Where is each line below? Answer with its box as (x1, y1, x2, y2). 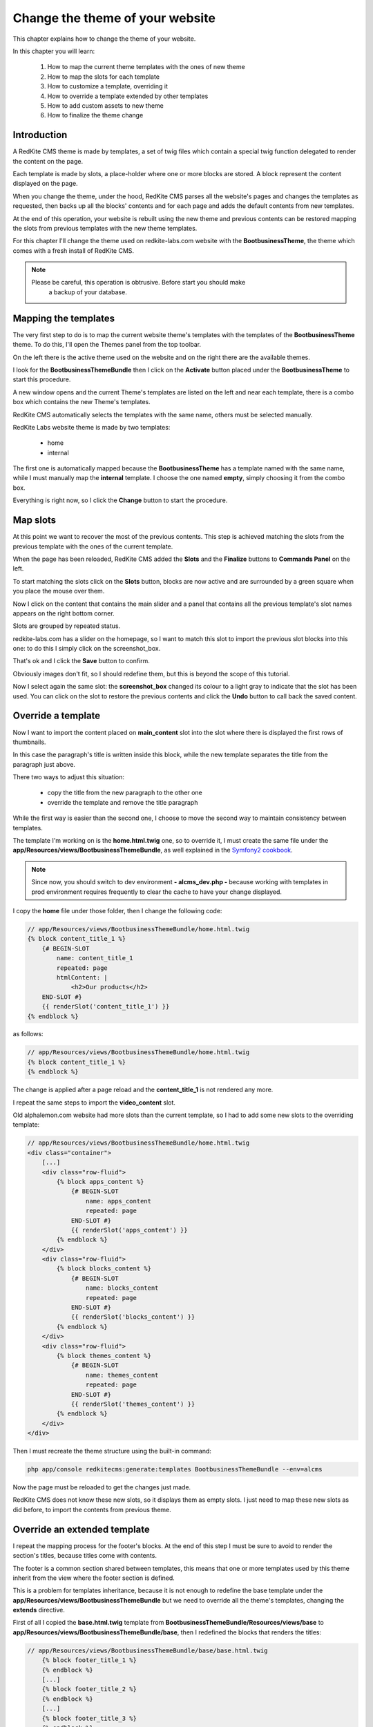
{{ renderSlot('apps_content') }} (70, 1226, 188, 1234)
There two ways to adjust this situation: (12, 773, 124, 781)
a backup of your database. (48, 287, 127, 296)
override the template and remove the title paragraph (47, 798, 198, 806)
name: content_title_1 (56, 954, 134, 962)
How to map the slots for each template (47, 73, 160, 81)
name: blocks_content (85, 1284, 159, 1292)
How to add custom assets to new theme (47, 101, 164, 110)
